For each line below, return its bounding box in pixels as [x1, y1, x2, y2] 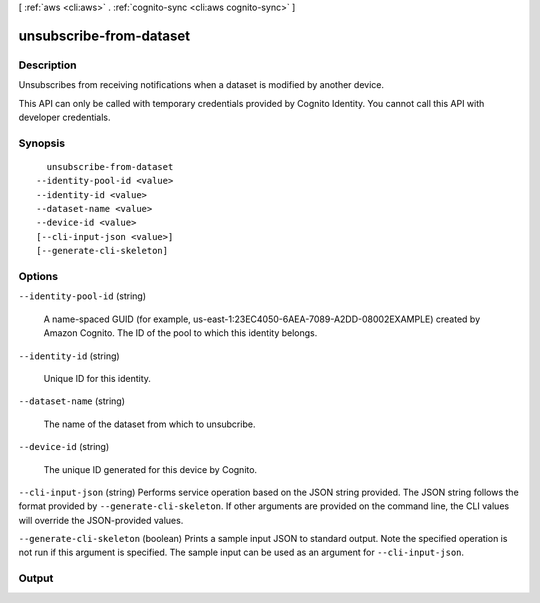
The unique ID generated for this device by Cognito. [43, 463, 258, 475]
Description [18, 58, 77, 72]
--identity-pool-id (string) [18, 290, 147, 302]
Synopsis [18, 136, 65, 150]
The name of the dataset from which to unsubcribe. [43, 418, 256, 430]
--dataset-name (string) [18, 395, 125, 407]
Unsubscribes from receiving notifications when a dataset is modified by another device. [18, 79, 385, 91]
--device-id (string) [18, 441, 110, 453]
